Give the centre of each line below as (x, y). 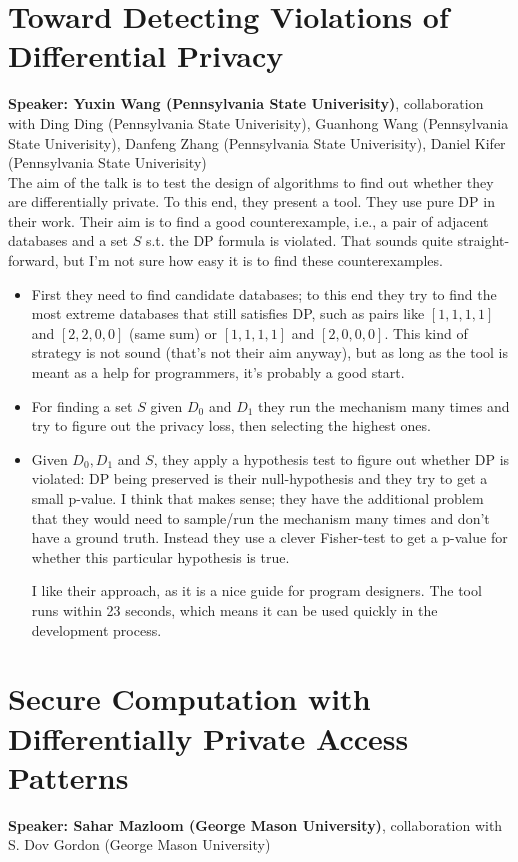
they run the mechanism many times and (384, 405)
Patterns (68, 776)
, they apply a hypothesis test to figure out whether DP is (331, 458)
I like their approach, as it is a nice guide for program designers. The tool (256, 590)
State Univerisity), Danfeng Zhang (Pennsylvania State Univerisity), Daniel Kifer (257, 142)
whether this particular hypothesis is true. (160, 556)
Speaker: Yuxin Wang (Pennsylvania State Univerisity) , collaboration (246, 103)
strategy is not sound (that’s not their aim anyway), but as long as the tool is (270, 352)
